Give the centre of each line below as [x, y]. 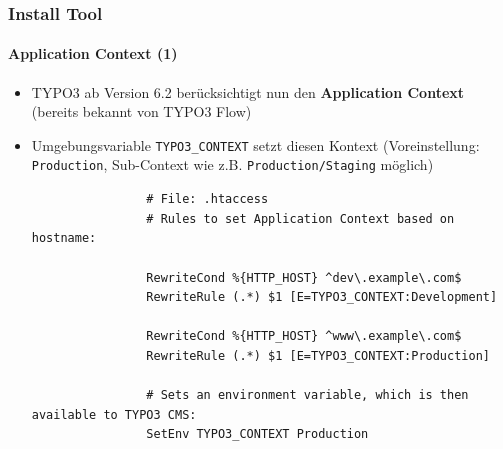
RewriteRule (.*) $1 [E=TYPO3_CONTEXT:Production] [318, 355]
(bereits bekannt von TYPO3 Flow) [141, 111]
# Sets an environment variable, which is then [307, 395]
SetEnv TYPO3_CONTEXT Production [257, 434]
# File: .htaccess [207, 199]
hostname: [64, 238]
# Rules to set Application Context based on [300, 218]
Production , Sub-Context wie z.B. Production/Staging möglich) [232, 164]
